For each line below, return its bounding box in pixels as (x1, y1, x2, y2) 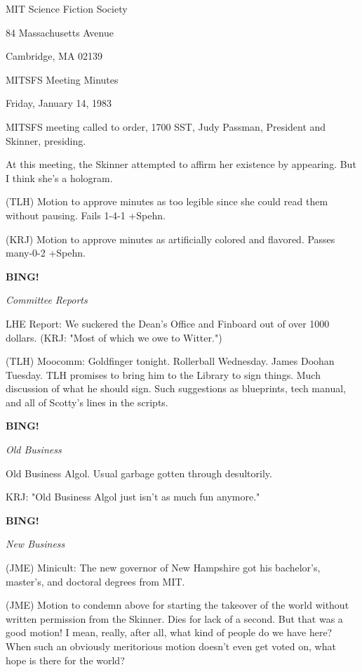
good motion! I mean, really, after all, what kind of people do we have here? (6, 625, 333, 640)
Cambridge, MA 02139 (6, 49, 103, 63)
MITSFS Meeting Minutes (6, 72, 119, 86)
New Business (6, 536, 65, 551)
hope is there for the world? (6, 652, 125, 667)
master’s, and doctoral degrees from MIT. (6, 574, 185, 588)
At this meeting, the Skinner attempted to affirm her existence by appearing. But (6, 157, 356, 172)
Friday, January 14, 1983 (6, 96, 112, 110)
